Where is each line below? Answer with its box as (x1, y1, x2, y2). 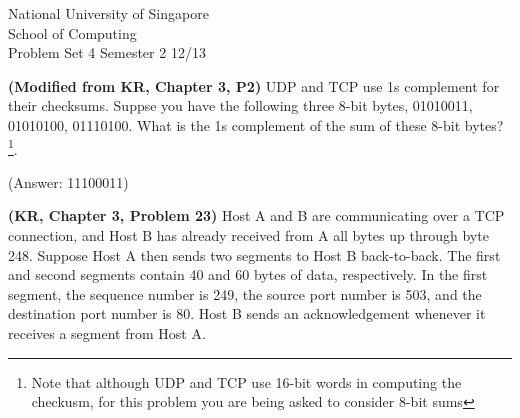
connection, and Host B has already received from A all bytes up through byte (8, 225, 489, 245)
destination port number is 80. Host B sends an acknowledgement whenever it (8, 303, 486, 324)
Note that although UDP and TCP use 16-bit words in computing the (31, 371, 462, 392)
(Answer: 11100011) (8, 171, 129, 192)
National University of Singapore (8, 3, 209, 23)
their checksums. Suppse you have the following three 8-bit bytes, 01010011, (8, 95, 473, 116)
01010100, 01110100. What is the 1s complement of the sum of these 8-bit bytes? (8, 114, 504, 135)
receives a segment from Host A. (8, 322, 206, 343)
